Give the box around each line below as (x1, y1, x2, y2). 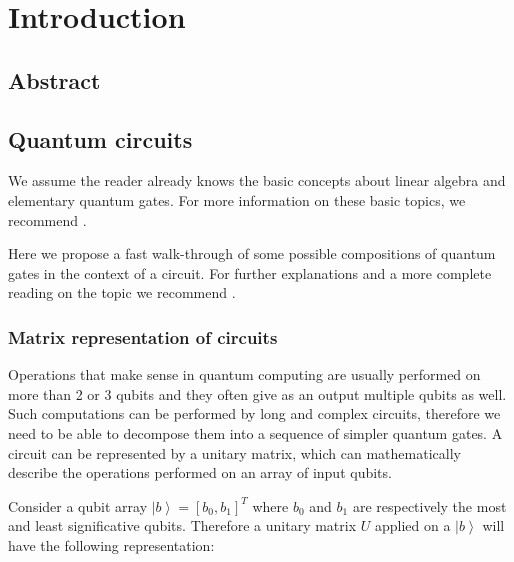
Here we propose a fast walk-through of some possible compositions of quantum (8, 243, 496, 264)
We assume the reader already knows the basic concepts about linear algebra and (8, 170, 506, 191)
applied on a (374, 515, 451, 536)
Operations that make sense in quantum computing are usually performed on (8, 364, 481, 385)
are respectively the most (352, 495, 507, 516)
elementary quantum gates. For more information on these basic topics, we (8, 189, 466, 210)
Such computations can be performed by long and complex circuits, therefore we (8, 403, 501, 424)
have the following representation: (8, 534, 215, 555)
